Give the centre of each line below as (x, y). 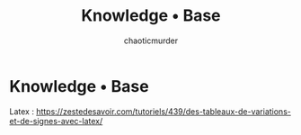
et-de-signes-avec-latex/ (56, 121)
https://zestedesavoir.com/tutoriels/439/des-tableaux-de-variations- (164, 111)
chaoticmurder (151, 40)
